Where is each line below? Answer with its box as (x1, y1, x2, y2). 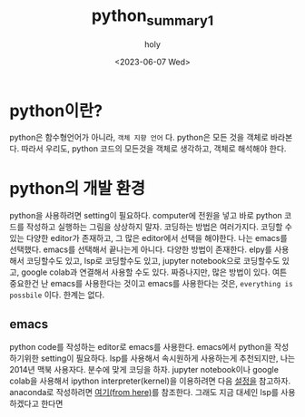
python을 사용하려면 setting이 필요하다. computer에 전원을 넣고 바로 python (9, 210, 283, 221)
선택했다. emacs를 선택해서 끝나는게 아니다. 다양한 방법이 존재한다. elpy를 (9, 244, 272, 255)
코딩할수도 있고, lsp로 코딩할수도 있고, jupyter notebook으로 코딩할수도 (25, 256, 280, 267)
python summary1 (91, 5, 214, 29)
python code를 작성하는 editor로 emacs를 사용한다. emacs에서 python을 (9, 342, 272, 353)
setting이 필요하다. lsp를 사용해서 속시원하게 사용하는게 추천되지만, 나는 (40, 353, 296, 364)
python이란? (9, 101, 103, 121)
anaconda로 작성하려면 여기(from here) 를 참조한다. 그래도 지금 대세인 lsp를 (9, 387, 280, 398)
